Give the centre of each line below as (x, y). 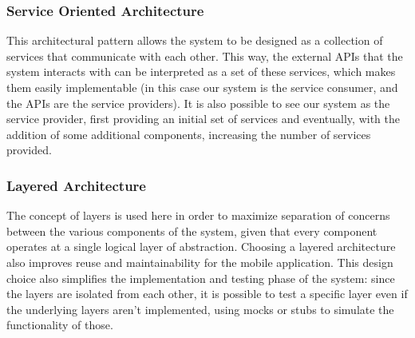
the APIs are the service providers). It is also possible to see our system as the (198, 103)
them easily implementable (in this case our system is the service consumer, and (202, 87)
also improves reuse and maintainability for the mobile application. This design (200, 262)
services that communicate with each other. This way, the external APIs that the (205, 56)
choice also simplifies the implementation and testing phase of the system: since (201, 278)
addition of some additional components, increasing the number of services (189, 134)
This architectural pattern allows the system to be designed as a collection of (195, 40)
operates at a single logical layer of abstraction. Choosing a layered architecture (201, 247)
